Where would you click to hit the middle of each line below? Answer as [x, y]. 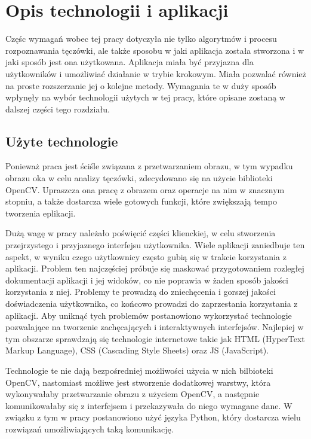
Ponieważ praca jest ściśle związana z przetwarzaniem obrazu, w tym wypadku [149, 166]
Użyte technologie [62, 141]
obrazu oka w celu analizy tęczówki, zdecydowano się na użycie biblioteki [139, 178]
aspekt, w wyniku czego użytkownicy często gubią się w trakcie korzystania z [146, 256]
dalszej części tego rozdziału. [58, 109]
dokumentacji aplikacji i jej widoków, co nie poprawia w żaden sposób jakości [147, 280]
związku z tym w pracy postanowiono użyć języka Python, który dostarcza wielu [153, 417]
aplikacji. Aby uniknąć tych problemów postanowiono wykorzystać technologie [149, 315]
